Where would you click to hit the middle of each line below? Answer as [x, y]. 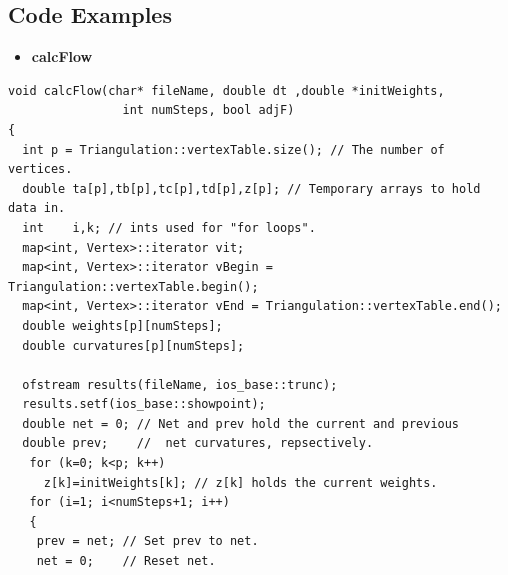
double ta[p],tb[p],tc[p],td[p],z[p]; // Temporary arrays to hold [251, 188]
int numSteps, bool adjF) [208, 110]
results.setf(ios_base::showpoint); [144, 404]
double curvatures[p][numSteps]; [133, 345]
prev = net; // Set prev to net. [147, 541]
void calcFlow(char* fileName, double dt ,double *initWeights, [226, 90]
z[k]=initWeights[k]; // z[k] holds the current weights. [240, 482]
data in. [37, 208]
